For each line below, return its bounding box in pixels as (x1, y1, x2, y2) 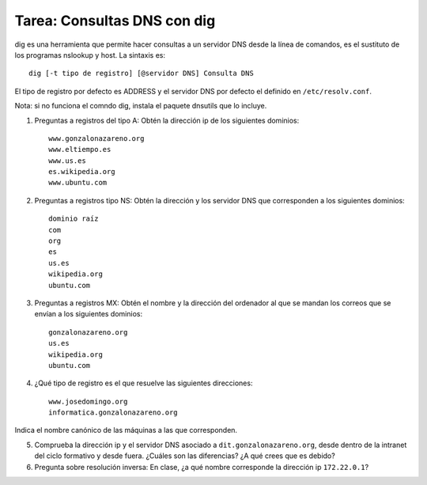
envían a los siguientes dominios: (34, 309, 142, 319)
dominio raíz (48, 214, 99, 223)
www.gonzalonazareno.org (48, 134, 145, 142)
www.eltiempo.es (48, 145, 111, 154)
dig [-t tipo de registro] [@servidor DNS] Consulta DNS (28, 69, 255, 78)
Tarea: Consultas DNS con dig (14, 12, 216, 29)
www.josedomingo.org (48, 396, 128, 406)
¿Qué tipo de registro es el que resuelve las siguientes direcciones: (34, 378, 253, 388)
